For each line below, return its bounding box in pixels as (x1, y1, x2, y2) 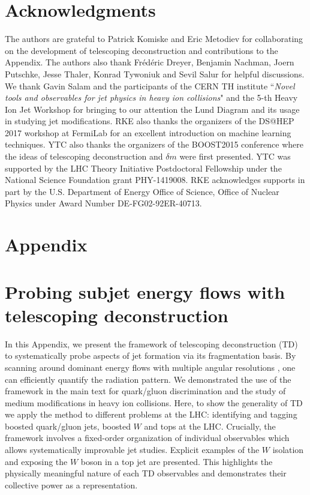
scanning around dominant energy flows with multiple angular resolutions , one (5, 361, 296, 373)
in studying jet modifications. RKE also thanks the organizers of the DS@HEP (5, 115, 294, 127)
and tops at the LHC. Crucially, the (144, 419, 276, 432)
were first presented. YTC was (179, 150, 291, 163)
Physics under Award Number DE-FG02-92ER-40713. (5, 197, 202, 209)
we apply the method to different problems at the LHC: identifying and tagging (5, 408, 297, 421)
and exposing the (5, 455, 68, 467)
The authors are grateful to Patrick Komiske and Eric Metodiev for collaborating (5, 32, 303, 45)
